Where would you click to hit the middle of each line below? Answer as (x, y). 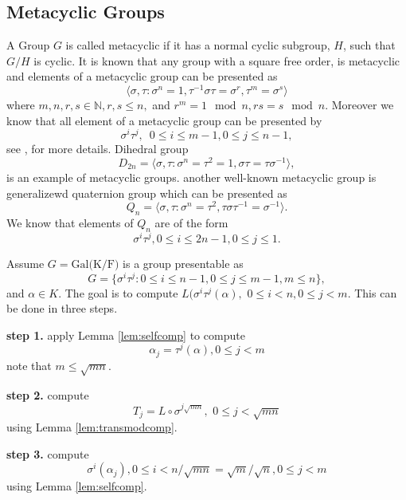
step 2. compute (48, 394)
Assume (25, 263)
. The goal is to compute (118, 292)
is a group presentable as (183, 263)
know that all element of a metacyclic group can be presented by (164, 120)
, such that (369, 45)
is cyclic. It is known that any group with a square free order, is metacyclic (217, 60)
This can (376, 292)
